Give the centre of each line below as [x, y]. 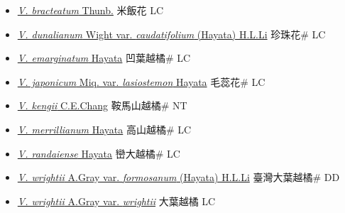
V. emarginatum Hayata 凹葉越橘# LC [104, 58]
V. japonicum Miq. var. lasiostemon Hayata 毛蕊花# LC [141, 81]
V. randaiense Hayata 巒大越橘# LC [99, 153]
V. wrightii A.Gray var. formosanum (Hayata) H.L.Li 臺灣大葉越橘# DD [179, 177]
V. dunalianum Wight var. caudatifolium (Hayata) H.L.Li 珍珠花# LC [171, 34]
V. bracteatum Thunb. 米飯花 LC [91, 10]
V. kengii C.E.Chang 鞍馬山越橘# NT [102, 105]
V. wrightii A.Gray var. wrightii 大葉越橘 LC [116, 201]
